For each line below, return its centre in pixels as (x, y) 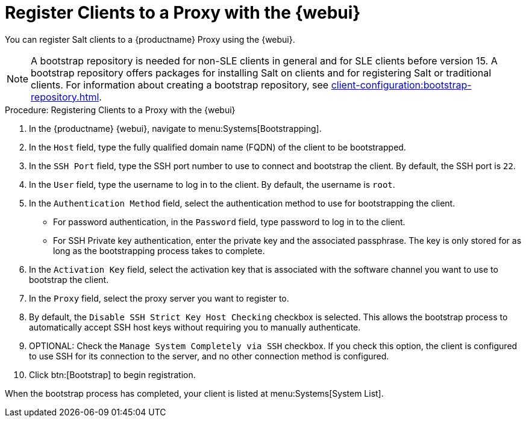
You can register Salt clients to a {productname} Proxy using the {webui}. (150, 39)
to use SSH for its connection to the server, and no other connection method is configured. (209, 356)
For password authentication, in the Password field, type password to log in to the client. (229, 222)
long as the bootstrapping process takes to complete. (159, 250)
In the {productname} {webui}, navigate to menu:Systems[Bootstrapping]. (175, 128)
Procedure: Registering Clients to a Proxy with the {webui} (120, 110)
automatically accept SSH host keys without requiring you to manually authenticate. (195, 327)
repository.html (65, 97)
